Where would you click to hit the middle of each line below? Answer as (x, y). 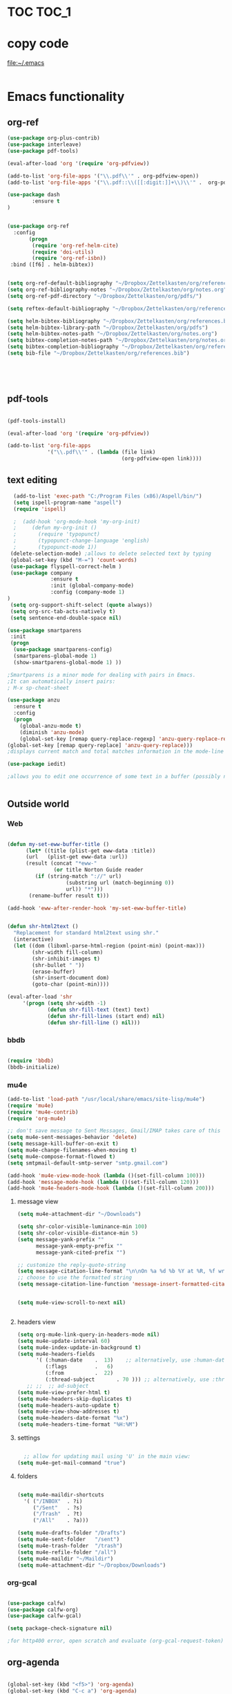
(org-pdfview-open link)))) (162, 459)
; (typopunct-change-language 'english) (81, 541)
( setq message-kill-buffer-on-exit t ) (63, 1144)
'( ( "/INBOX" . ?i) (53, 1501)
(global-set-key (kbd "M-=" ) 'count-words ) (74, 560)
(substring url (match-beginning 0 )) (120, 883)
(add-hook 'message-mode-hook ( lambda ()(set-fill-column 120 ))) (103, 1182)
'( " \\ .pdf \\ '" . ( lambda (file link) (101, 452)
